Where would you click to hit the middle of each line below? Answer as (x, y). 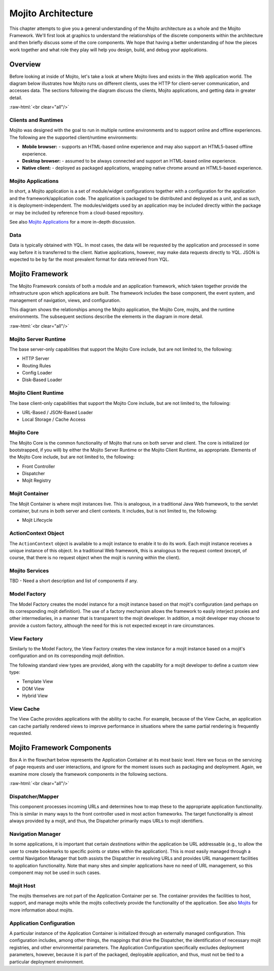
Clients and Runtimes (36, 120)
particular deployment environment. (47, 962)
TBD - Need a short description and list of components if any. (74, 581)
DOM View (33, 688)
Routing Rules (37, 365)
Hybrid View (35, 696)
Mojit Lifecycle (37, 520)
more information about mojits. (41, 910)
